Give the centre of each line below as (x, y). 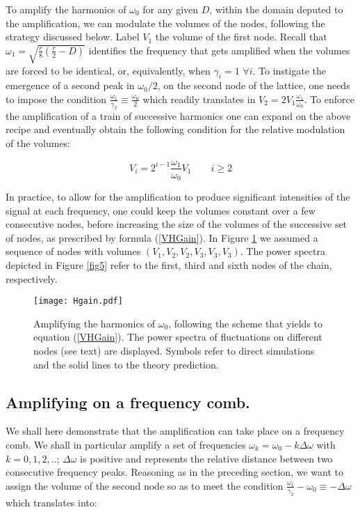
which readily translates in (199, 99)
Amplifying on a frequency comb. (128, 402)
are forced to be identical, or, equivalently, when (108, 70)
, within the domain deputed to (276, 9)
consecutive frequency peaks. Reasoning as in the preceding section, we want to (174, 472)
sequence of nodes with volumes (73, 251)
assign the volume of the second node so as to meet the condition (145, 485)
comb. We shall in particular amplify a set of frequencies (126, 444)
